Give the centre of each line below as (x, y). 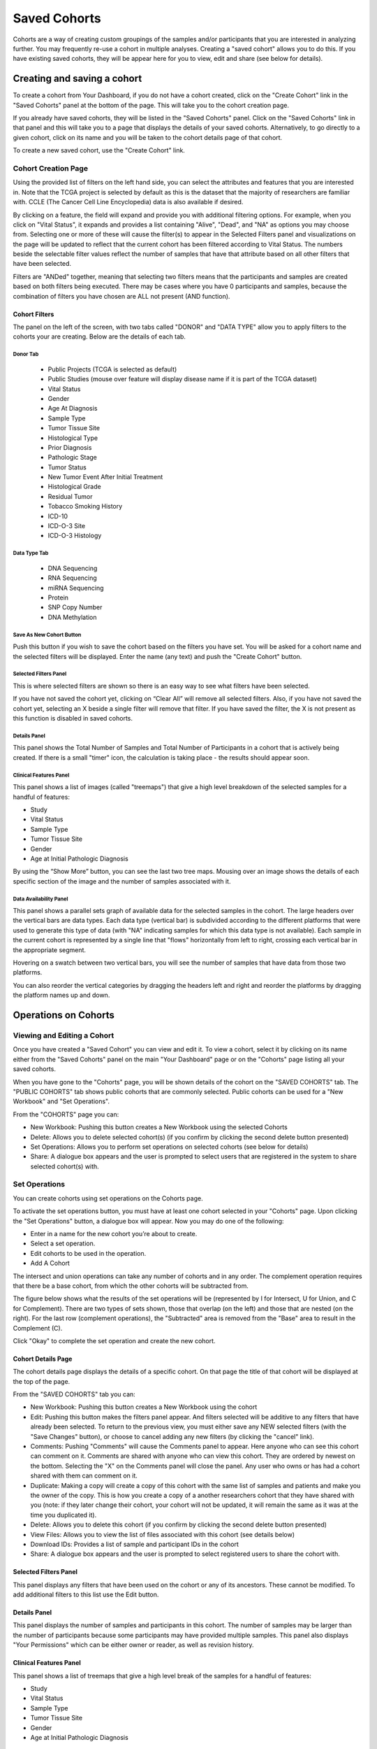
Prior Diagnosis (70, 447)
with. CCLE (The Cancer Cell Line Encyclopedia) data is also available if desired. (128, 202)
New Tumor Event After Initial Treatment (105, 477)
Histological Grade (74, 487)
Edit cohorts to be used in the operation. (88, 1253)
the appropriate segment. (50, 950)
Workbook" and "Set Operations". (61, 1101)
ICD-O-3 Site (67, 526)
